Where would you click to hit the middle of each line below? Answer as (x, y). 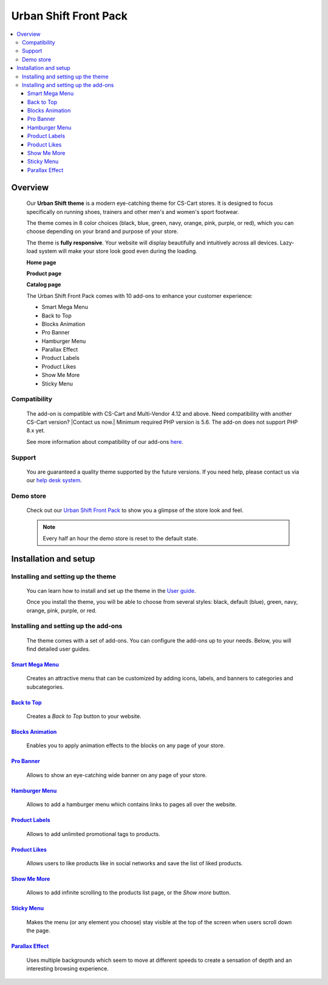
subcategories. (45, 686)
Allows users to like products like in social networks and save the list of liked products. (135, 863)
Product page (44, 273)
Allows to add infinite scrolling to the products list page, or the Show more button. (128, 893)
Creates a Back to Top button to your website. (84, 716)
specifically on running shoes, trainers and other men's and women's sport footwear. (133, 212)
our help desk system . (54, 480)
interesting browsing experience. (68, 969)
